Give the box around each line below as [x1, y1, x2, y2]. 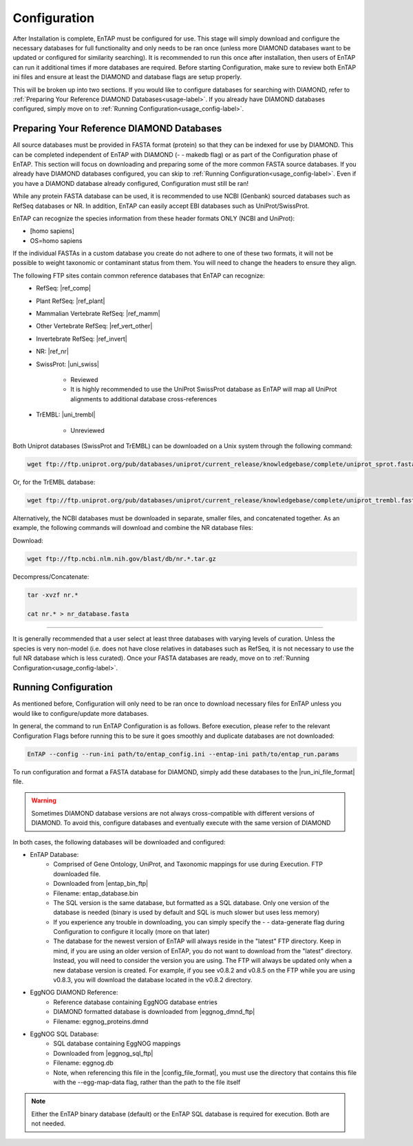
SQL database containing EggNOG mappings [53, 1039, 181, 1048]
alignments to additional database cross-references [70, 394, 217, 403]
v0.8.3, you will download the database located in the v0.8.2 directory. [53, 976, 253, 984]
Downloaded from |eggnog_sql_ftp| [53, 1049, 153, 1057]
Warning [31, 796, 56, 805]
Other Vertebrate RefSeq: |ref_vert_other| [36, 322, 153, 330]
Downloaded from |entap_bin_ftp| [53, 880, 148, 888]
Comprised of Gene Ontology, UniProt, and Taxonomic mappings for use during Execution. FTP [53, 860, 324, 869]
